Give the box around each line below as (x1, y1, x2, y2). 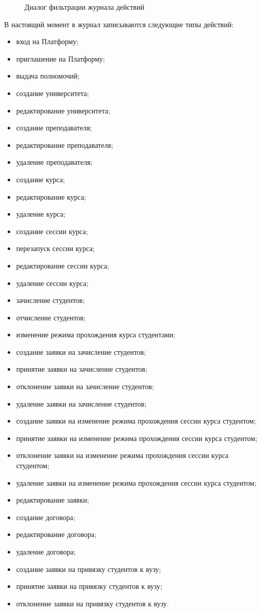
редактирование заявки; (16, 494, 89, 505)
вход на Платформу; (16, 36, 79, 47)
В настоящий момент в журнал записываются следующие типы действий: (4, 18, 234, 29)
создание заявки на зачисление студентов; (16, 346, 146, 357)
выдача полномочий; (16, 70, 80, 81)
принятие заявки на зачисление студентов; (16, 364, 147, 374)
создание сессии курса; (16, 225, 88, 236)
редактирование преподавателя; (16, 139, 113, 150)
